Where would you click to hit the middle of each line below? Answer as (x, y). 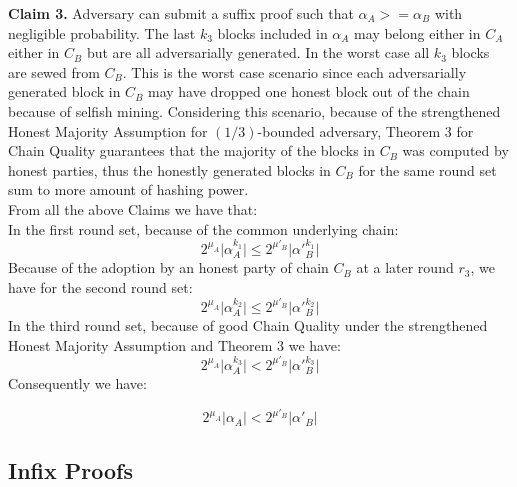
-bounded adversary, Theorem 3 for (365, 130)
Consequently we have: (77, 383)
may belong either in (417, 32)
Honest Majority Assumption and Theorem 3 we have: (174, 344)
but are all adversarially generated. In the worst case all (258, 52)
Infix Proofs (70, 469)
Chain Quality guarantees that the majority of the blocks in (191, 150)
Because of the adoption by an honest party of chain (168, 267)
